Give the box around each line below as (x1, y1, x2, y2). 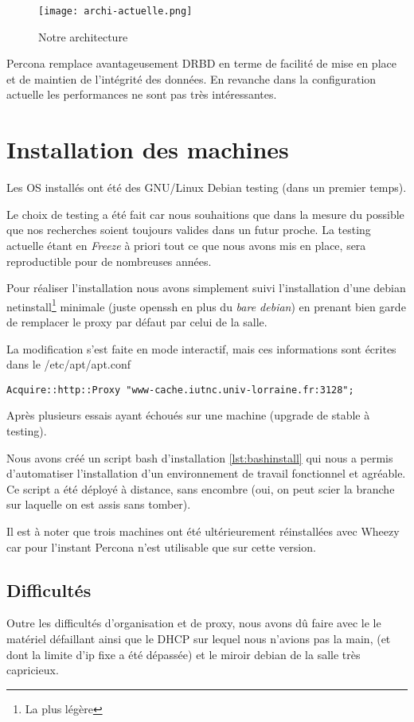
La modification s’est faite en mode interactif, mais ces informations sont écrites (6, 340, 396, 357)
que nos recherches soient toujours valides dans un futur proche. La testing (6, 221, 371, 238)
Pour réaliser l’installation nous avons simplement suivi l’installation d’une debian (6, 279, 406, 296)
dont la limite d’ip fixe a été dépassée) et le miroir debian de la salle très (6, 646, 361, 662)
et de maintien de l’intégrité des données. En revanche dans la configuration (6, 70, 377, 87)
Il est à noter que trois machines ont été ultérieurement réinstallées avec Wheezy (6, 522, 400, 539)
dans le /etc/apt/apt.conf (6, 356, 131, 373)
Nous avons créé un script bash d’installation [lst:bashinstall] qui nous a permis (6, 449, 393, 466)
